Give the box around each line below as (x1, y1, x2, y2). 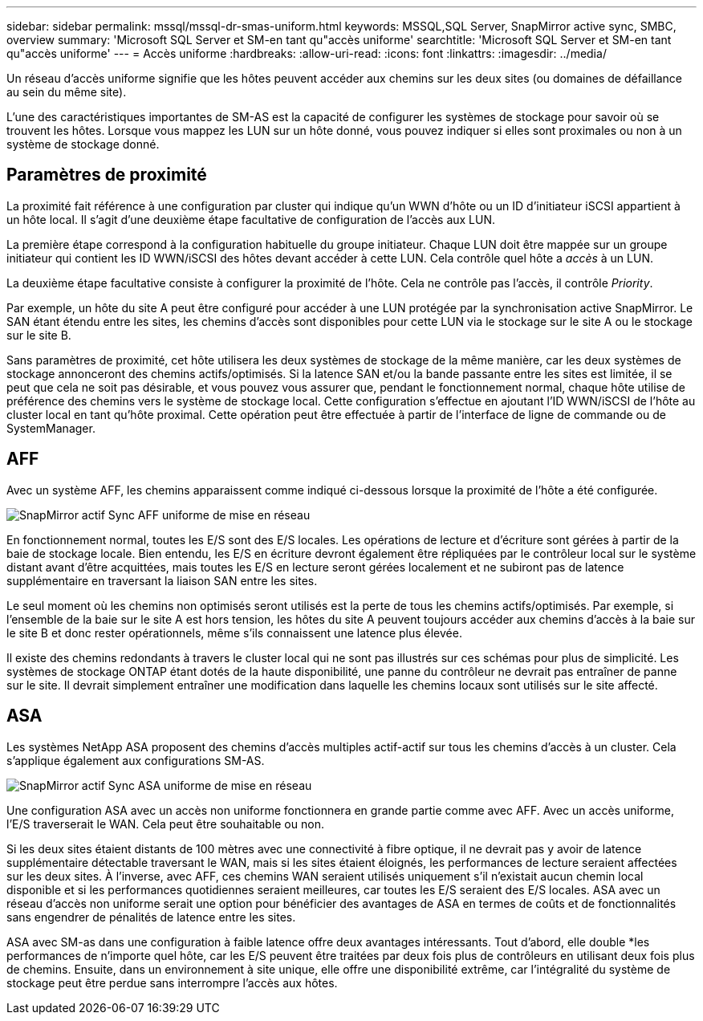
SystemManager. (6, 421, 95, 435)
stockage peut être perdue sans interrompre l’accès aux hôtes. (6, 975, 338, 990)
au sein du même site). (6, 85, 127, 99)
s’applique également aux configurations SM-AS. (6, 753, 265, 767)
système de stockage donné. (6, 137, 160, 151)
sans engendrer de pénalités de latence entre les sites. (6, 909, 296, 924)
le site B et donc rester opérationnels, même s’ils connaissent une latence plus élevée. (6, 625, 462, 640)
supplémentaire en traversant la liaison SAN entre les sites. (6, 573, 318, 588)
